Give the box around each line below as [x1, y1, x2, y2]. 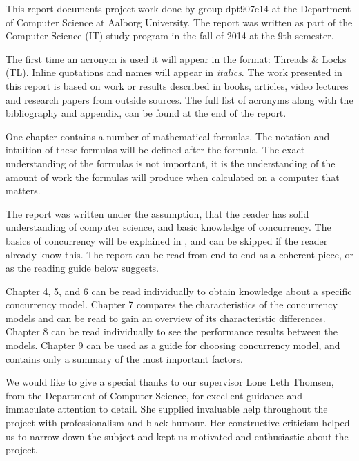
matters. [6, 183, 41, 198]
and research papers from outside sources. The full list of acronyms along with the [6, 92, 353, 106]
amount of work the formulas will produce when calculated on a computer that [6, 169, 340, 184]
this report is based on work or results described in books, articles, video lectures [6, 78, 349, 93]
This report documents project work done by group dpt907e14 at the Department [6, 1, 351, 15]
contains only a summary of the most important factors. [6, 351, 243, 366]
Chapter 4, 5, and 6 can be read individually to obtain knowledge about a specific [6, 283, 352, 298]
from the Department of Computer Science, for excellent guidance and [6, 388, 303, 402]
